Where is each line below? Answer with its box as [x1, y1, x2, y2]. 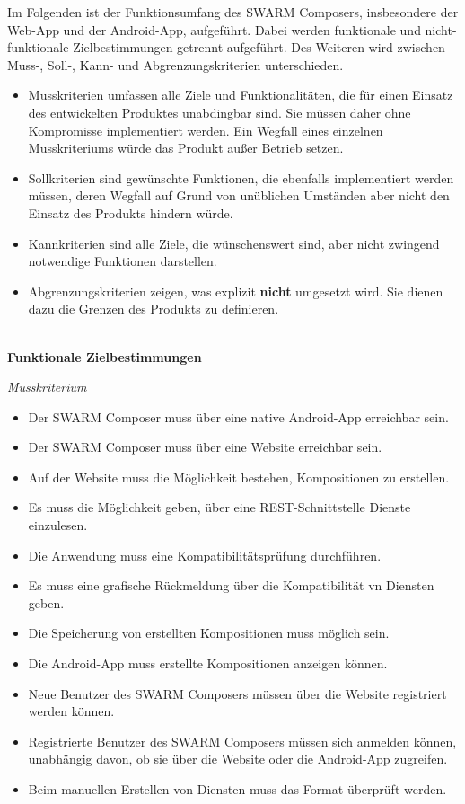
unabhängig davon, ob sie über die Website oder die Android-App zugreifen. [28, 749, 448, 768]
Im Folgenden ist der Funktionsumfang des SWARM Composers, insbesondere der [7, 3, 459, 21]
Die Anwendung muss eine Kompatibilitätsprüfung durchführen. [28, 545, 382, 564]
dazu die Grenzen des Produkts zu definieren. [28, 299, 279, 318]
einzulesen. [28, 516, 88, 535]
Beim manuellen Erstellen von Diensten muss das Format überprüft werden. [28, 780, 447, 798]
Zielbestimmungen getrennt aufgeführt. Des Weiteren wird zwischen [73, 38, 445, 57]
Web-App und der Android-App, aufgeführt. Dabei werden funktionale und [7, 20, 421, 39]
